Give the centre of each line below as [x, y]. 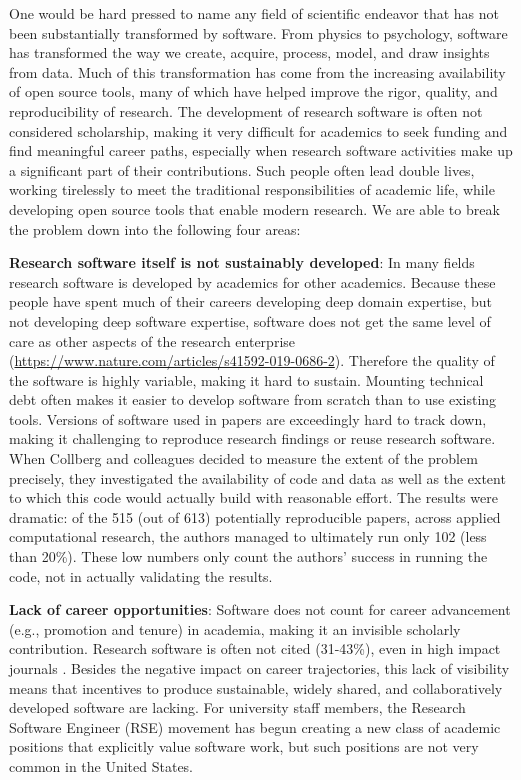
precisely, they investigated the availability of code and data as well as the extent [257, 477]
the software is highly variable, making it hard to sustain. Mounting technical [246, 379]
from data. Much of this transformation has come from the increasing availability [257, 71]
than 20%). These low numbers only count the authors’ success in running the [248, 556]
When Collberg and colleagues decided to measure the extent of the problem [243, 458]
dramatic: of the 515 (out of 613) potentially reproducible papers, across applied [255, 516]
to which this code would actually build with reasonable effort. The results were [253, 497]
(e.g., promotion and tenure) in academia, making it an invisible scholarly [235, 628]
